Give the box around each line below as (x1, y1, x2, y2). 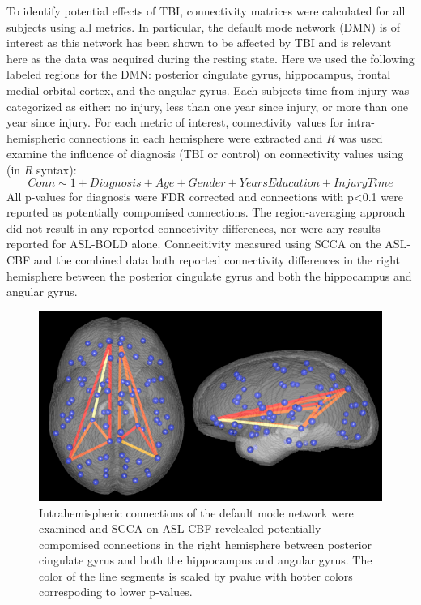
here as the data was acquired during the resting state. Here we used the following (6, 49, 415, 67)
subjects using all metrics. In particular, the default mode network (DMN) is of (6, 18, 401, 35)
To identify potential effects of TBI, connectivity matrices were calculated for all (6, 2, 406, 19)
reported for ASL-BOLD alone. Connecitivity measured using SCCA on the (6, 235, 381, 252)
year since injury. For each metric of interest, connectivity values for (6, 114, 344, 131)
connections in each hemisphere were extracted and (69, 129, 323, 146)
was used (338, 129, 383, 146)
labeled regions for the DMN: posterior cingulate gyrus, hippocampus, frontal (6, 66, 391, 83)
